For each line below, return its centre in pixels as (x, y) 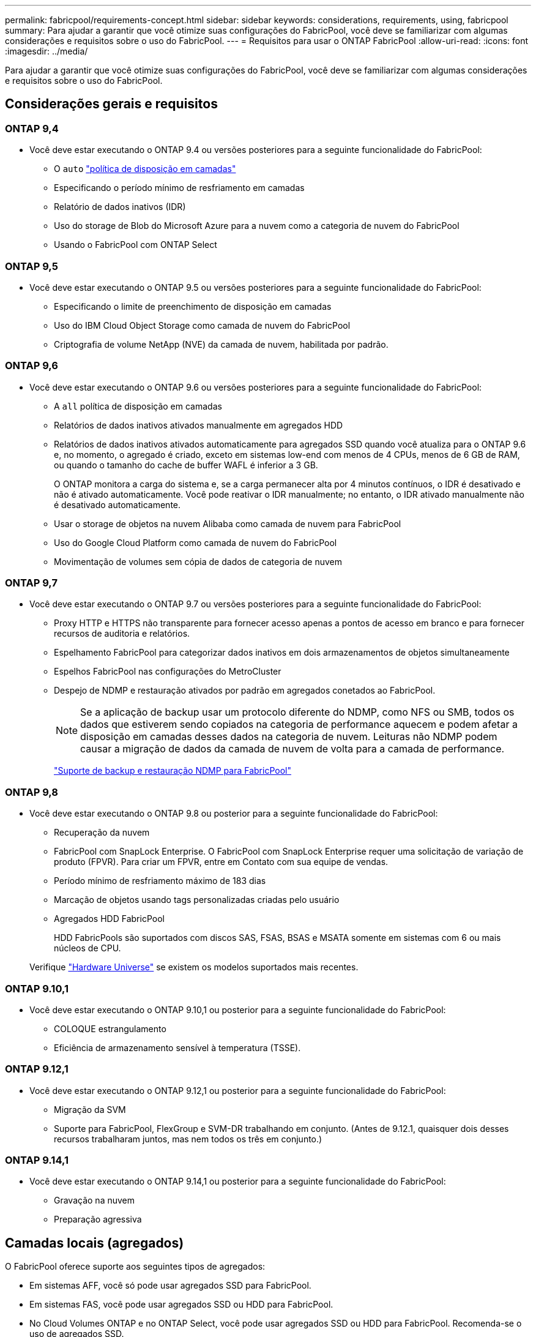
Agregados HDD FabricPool (109, 919)
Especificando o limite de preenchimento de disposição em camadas (193, 306)
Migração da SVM (90, 1109)
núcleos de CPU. (87, 948)
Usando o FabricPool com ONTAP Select (136, 245)
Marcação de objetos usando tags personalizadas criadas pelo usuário (197, 900)
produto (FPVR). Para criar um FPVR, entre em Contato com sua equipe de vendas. (221, 862)
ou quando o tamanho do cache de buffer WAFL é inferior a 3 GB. (186, 465)
